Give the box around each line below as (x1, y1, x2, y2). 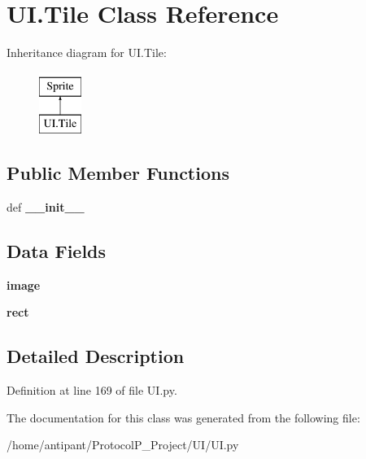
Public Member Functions (7, 160, 229, 186)
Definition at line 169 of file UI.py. (7, 382, 177, 399)
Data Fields (7, 238, 107, 264)
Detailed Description (7, 343, 185, 369)
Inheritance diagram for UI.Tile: (7, 44, 167, 61)
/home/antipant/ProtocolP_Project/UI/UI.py (7, 436, 239, 453)
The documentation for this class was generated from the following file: (7, 409, 360, 426)
